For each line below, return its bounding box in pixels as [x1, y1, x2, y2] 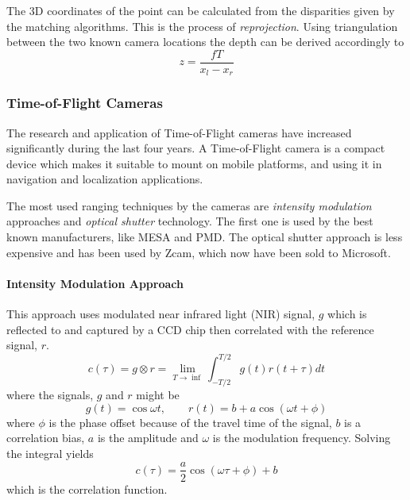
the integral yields [6, 444, 94, 461]
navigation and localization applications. [6, 171, 203, 187]
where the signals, [6, 387, 94, 403]
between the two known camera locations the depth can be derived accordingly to [6, 33, 404, 50]
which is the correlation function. [6, 480, 168, 497]
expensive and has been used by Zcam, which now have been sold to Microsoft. [6, 244, 391, 260]
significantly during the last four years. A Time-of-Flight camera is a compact [6, 140, 385, 156]
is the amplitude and [97, 429, 199, 446]
